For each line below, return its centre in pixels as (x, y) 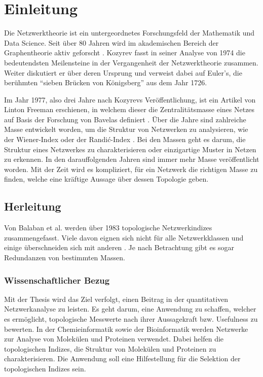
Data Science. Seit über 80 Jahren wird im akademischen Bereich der (111, 42)
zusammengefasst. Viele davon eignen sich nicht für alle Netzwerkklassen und (124, 237)
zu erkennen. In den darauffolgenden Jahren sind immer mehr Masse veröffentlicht (132, 159)
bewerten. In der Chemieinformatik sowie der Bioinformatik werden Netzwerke (126, 329)
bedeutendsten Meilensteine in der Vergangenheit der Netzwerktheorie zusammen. (131, 62)
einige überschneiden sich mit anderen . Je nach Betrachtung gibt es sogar (119, 247)
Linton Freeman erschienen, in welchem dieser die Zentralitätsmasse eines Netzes (129, 109)
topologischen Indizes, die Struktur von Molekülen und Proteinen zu (110, 348)
